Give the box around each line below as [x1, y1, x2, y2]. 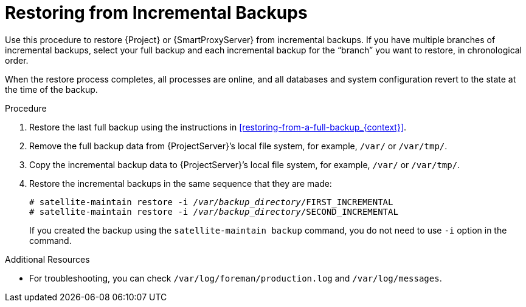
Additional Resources [5, 254, 90, 265]
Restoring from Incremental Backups [5, 2, 308, 23]
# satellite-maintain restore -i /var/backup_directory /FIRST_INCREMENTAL [29, 197, 393, 207]
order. [5, 55, 29, 66]
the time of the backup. [5, 84, 98, 95]
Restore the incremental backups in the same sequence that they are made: [29, 178, 332, 189]
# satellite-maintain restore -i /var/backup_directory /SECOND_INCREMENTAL [29, 206, 398, 217]
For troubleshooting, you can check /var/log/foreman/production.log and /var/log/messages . [29, 272, 442, 283]
